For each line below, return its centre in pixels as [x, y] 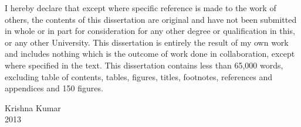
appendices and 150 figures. [54, 88]
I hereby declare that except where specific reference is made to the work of [141, 8]
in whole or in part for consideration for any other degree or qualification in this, [150, 31]
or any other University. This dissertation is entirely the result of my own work [147, 42]
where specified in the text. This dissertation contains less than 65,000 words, [144, 65]
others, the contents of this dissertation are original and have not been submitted [151, 19]
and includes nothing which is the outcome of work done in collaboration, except [150, 54]
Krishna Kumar [33, 107]
